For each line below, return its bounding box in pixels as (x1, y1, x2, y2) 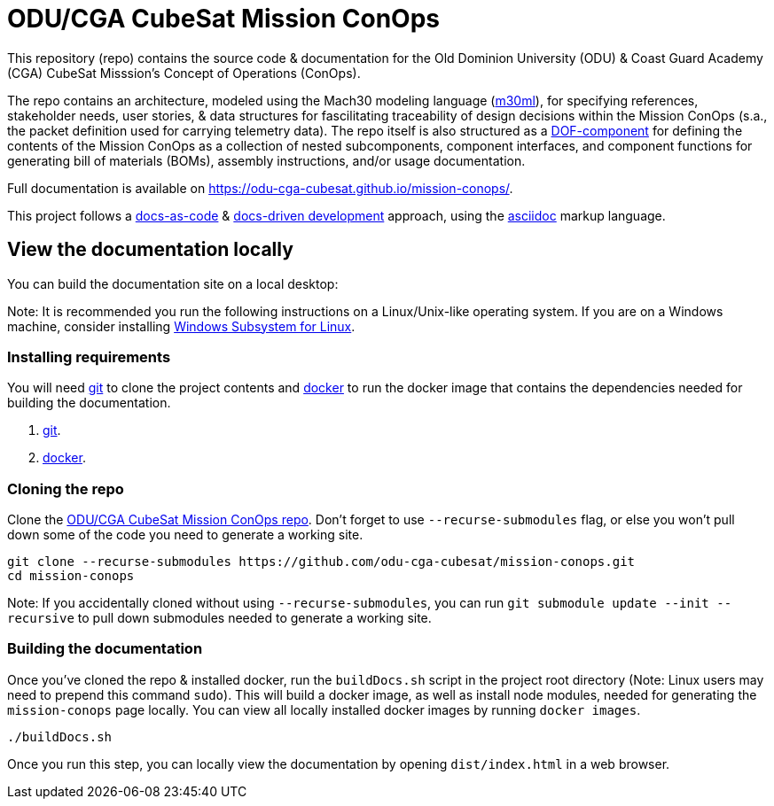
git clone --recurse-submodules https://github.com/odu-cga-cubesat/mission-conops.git (7, 554, 636, 570)
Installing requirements (7, 347, 171, 366)
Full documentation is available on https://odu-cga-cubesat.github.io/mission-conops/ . (7, 180, 513, 196)
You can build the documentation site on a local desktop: (7, 275, 339, 291)
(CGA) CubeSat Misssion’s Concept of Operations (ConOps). (7, 65, 361, 81)
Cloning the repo (7, 479, 124, 498)
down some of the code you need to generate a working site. (7, 527, 364, 543)
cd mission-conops (7, 569, 135, 584)
